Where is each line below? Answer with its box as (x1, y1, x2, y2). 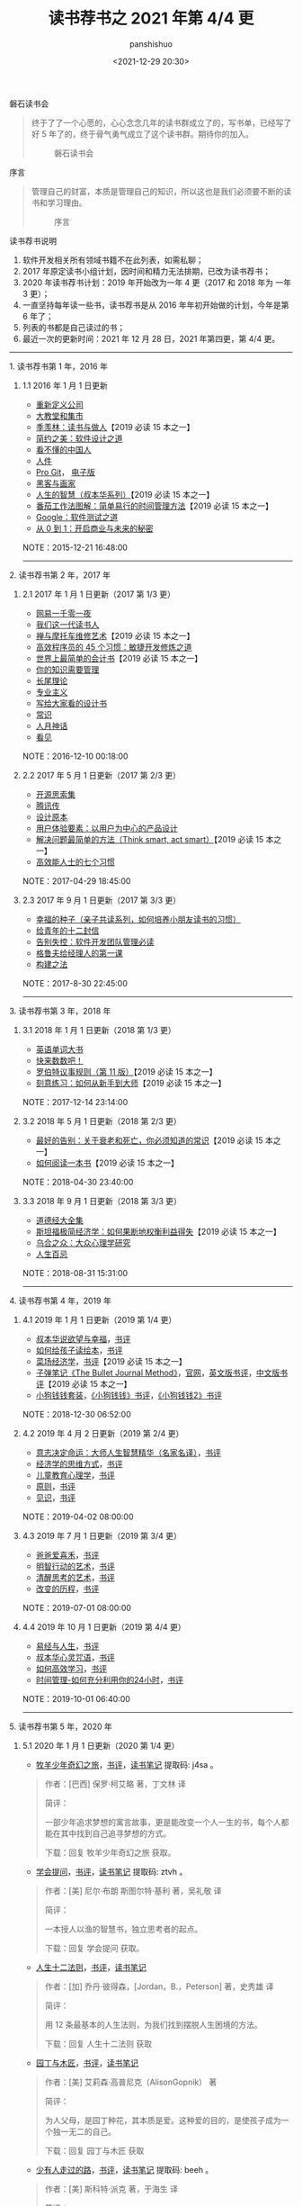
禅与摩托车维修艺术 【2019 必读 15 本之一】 (35, 630, 195, 641)
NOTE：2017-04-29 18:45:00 (22, 875, 131, 887)
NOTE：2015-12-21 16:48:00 (22, 542, 129, 553)
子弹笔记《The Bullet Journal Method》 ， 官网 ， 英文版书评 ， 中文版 (35, 1367, 280, 1378)
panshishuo (129, 38, 173, 50)
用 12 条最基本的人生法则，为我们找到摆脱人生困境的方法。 (44, 2019, 262, 2030)
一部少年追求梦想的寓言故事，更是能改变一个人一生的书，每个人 (44, 1816, 281, 1827)
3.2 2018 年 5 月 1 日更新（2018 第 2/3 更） (22, 1115, 182, 1126)
